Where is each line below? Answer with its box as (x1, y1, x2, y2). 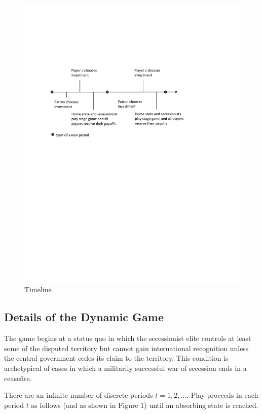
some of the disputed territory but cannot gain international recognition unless (4, 342, 249, 353)
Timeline (24, 284, 52, 295)
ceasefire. (4, 372, 32, 383)
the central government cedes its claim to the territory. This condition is (4, 353, 229, 363)
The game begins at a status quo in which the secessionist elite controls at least (4, 333, 251, 343)
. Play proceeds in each (186, 390, 258, 400)
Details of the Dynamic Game (4, 309, 164, 325)
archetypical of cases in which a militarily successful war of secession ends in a (4, 363, 247, 373)
